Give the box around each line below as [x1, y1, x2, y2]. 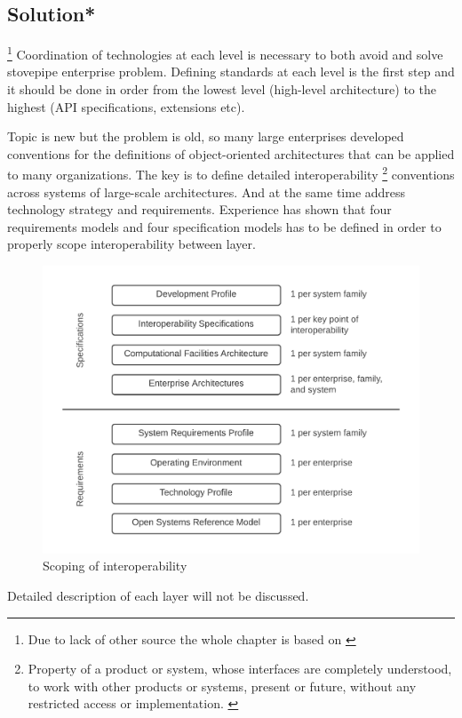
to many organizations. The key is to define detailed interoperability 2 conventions [7, 163, 455, 184]
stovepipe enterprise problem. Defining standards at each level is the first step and [7, 62, 455, 81]
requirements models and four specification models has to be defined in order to [7, 217, 442, 235]
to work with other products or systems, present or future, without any [28, 676, 417, 695]
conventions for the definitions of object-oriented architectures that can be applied [7, 144, 455, 163]
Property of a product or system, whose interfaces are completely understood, [28, 659, 452, 678]
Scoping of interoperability [43, 556, 187, 575]
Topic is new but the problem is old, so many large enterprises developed [7, 127, 404, 146]
